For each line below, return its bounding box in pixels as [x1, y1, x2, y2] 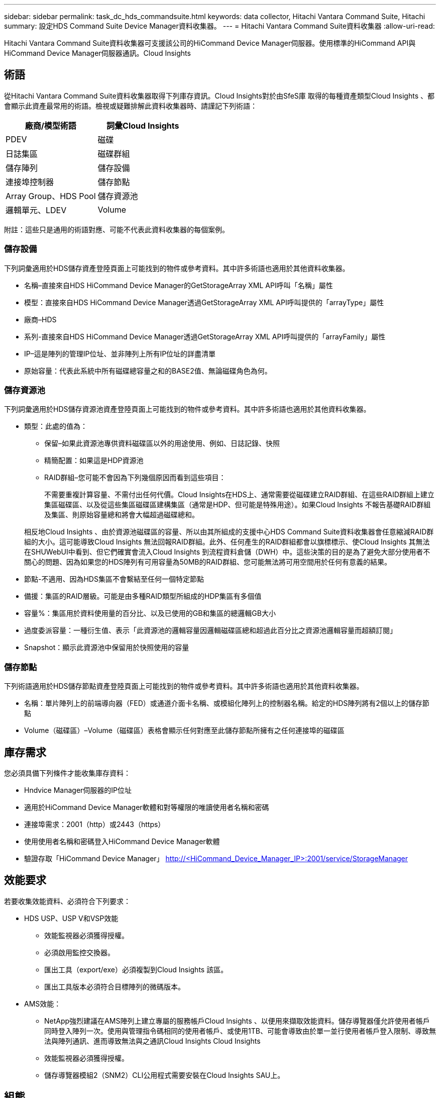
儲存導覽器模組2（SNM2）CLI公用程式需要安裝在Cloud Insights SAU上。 [44, 1070, 285, 1079]
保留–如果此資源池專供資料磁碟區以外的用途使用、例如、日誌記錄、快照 [44, 439, 280, 448]
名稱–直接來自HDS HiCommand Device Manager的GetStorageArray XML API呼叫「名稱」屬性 [24, 281, 333, 290]
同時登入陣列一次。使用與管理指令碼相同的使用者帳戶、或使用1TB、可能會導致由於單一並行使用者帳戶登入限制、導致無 [44, 1026, 436, 1035]
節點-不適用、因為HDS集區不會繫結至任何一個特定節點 [24, 575, 204, 584]
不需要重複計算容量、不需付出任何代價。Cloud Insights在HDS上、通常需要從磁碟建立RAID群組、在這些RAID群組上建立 [44, 490, 434, 499]
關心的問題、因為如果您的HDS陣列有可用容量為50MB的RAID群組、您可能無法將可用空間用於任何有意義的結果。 [24, 558, 391, 567]
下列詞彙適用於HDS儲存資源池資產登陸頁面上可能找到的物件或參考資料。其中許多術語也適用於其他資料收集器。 [4, 405, 371, 414]
